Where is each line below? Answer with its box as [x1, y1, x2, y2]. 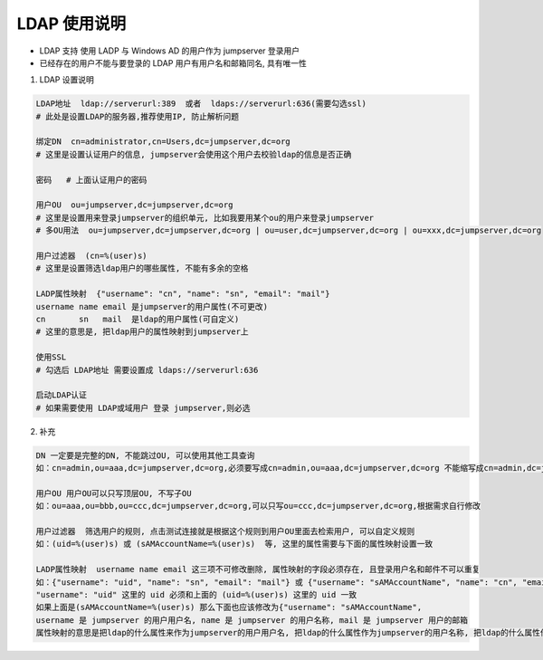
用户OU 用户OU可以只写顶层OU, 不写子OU [35, 488, 192, 498]
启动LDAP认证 [35, 390, 88, 400]
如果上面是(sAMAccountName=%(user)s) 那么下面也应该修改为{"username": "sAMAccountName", [35, 602, 423, 613]
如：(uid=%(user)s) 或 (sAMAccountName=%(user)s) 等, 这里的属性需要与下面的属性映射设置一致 [35, 539, 433, 550]
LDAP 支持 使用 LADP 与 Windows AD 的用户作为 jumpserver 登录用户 [39, 45, 300, 56]
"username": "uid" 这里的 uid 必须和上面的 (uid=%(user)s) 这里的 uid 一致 [35, 589, 357, 599]
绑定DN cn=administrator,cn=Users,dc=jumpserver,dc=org [35, 137, 291, 147]
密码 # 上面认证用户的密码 [35, 175, 148, 185]
